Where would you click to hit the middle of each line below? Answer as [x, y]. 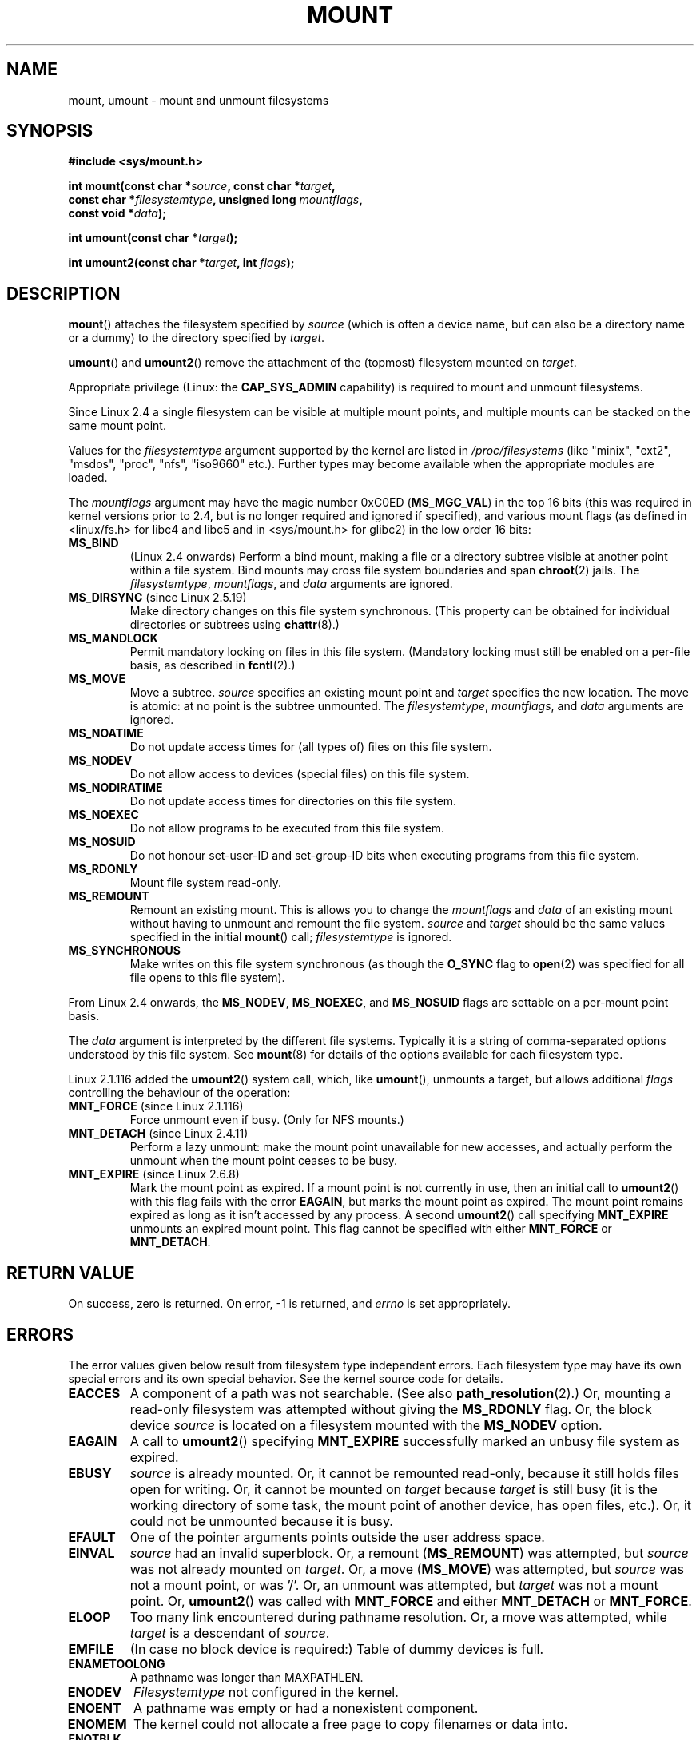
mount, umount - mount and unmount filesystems [199, 100]
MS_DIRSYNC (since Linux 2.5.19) [157, 598]
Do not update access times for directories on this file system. [293, 801]
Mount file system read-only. [206, 883]
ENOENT [94, 1708]
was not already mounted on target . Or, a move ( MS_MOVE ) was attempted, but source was [407, 1569]
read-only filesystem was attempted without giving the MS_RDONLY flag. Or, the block [391, 1409]
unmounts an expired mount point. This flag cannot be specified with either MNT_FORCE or [371, 1229]
